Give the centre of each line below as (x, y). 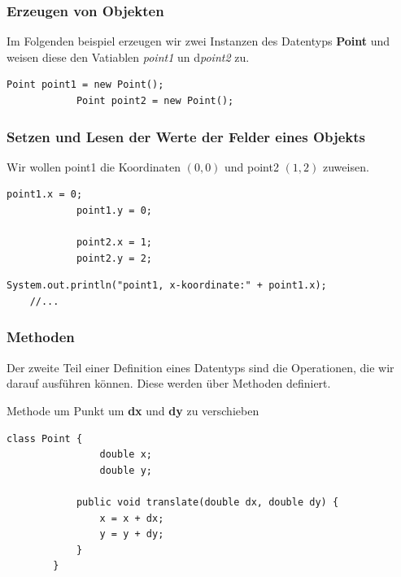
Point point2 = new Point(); (155, 101)
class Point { (45, 438)
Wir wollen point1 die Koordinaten (94, 166)
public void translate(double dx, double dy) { (207, 502)
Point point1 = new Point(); (85, 85)
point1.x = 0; (45, 195)
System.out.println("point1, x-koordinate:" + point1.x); (167, 286)
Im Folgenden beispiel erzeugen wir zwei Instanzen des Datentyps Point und (198, 41)
